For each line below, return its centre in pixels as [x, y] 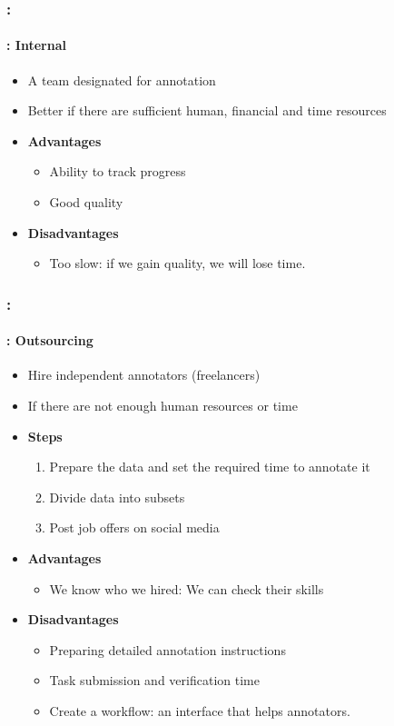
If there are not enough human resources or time [163, 406]
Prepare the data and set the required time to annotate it [210, 467]
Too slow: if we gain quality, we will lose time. [177, 263]
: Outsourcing [50, 340]
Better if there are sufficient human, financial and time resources [207, 110]
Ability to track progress [118, 171]
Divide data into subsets [117, 497]
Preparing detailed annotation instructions [167, 649]
